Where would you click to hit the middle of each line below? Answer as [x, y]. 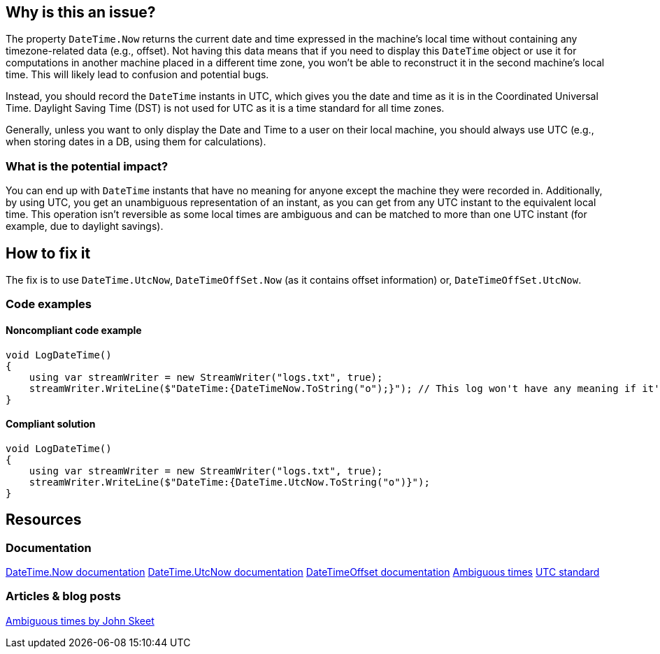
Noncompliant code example [74, 330]
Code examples [49, 304]
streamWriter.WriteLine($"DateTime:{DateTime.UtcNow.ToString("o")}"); [229, 482]
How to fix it [48, 253]
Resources [44, 520]
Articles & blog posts [63, 596]
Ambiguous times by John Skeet [80, 620]
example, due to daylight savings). [85, 226]
